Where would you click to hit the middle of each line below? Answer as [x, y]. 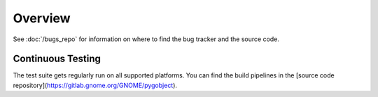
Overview [42, 18]
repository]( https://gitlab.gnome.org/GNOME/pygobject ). [95, 85]
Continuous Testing [57, 59]
